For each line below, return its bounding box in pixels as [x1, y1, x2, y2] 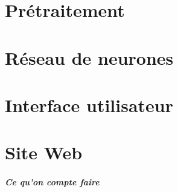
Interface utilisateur [5, 92, 174, 117]
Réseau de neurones [5, 45, 174, 70]
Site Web [5, 140, 83, 165]
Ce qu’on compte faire [5, 176, 100, 188]
